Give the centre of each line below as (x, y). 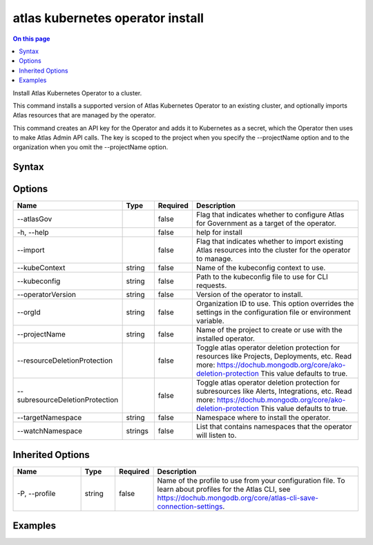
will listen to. (216, 435)
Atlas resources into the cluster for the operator (273, 250)
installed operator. (226, 338)
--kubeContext (41, 268)
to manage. (214, 259)
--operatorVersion (46, 295)
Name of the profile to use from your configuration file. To (251, 480)
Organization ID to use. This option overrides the (275, 304)
